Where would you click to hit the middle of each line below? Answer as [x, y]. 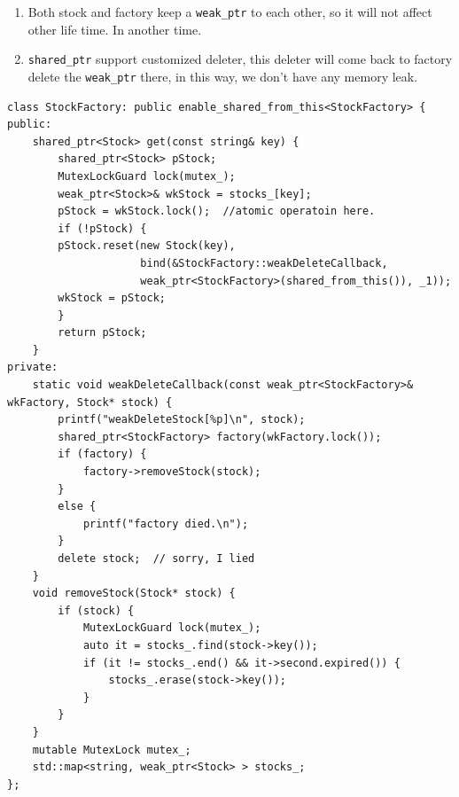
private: [33, 367]
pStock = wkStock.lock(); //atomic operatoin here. [217, 211]
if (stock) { [96, 610]
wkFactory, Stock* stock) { [90, 402]
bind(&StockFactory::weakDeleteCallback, [264, 263]
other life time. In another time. [115, 29]
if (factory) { [102, 454]
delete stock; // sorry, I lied [156, 559]
